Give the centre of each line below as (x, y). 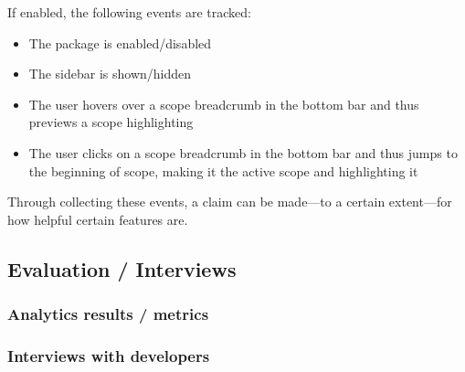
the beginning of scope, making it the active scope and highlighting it (223, 170)
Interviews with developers (109, 355)
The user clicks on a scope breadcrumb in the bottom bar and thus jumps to (243, 152)
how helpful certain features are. (98, 219)
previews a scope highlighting (111, 122)
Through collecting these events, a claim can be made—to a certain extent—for (230, 202)
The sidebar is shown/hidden (110, 74)
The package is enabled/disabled (120, 43)
